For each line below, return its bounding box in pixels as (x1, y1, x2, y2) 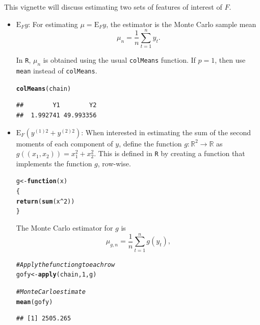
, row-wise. (97, 158, 131, 168)
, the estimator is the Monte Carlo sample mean (106, 18, 256, 29)
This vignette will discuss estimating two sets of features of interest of (4, 2, 222, 12)
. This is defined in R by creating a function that (94, 148, 245, 159)
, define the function (119, 138, 182, 148)
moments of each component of (16, 138, 113, 148)
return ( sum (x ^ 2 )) (16, 197, 75, 205)
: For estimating (28, 18, 78, 29)
